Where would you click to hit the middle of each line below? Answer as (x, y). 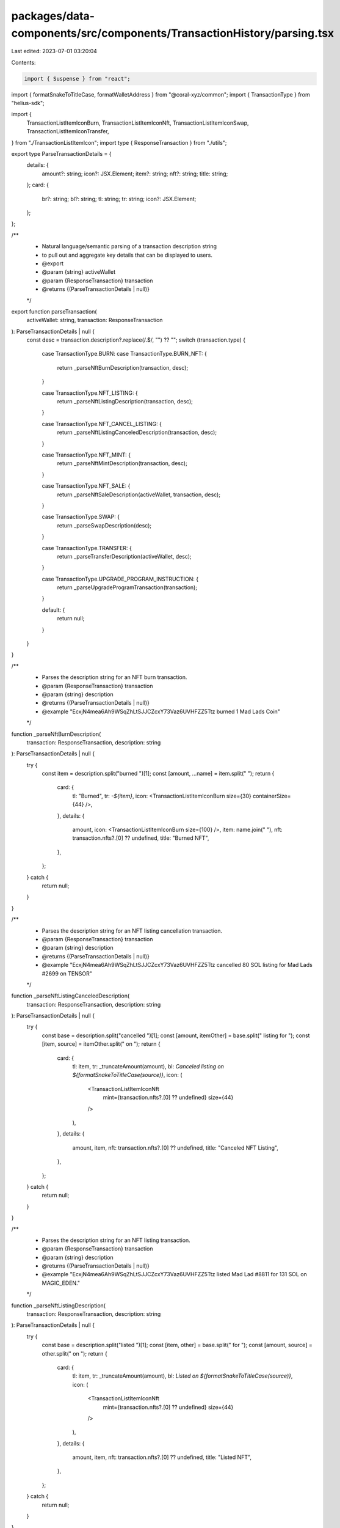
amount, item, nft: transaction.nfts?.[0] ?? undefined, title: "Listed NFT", (162, 1457)
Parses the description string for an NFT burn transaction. (114, 677)
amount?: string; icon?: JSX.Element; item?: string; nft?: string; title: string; (135, 174)
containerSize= (272, 796)
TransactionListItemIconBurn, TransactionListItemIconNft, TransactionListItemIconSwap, (138, 123)
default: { (53, 610)
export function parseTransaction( (54, 311)
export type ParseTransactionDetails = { (61, 154)
